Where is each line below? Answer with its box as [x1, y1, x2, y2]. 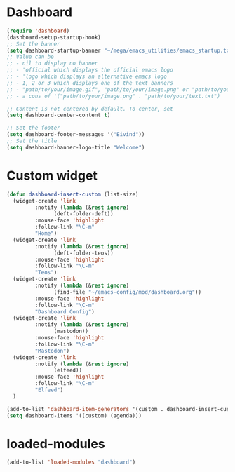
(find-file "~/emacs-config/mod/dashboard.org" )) [53, 288, 201, 295]
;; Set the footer [6, 124, 60, 132]
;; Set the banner [6, 40, 60, 48]
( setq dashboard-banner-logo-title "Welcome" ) [6, 144, 145, 151]
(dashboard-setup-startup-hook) [6, 34, 101, 41]
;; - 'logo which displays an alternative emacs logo [6, 73, 168, 81]
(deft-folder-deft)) [53, 210, 114, 217]
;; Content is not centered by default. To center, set [6, 105, 173, 112]
